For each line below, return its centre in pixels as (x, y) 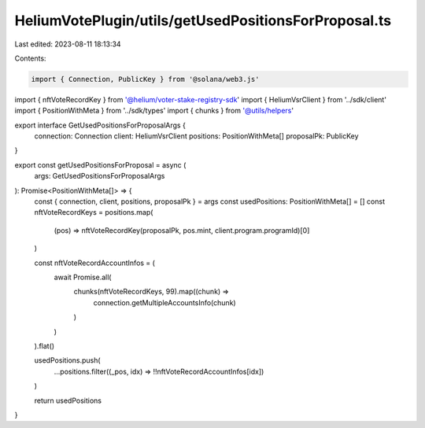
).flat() (44, 345)
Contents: (30, 58)
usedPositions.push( (68, 360)
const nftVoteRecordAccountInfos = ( (94, 263)
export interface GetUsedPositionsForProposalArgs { (100, 125)
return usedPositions (68, 400)
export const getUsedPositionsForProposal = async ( (100, 164)
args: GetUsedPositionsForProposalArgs (100, 176)
